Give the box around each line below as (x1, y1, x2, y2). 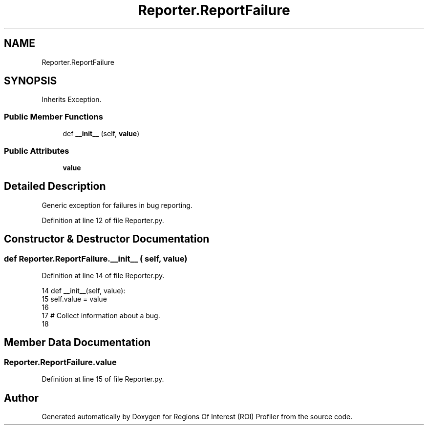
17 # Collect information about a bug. (42, 311, 160, 320)
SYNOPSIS (4, 75, 57, 87)
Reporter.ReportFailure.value (4, 357, 117, 367)
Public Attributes (4, 145, 69, 156)
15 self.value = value (42, 295, 107, 303)
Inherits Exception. (42, 95, 102, 104)
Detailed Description (4, 180, 106, 193)
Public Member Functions (4, 111, 103, 122)
